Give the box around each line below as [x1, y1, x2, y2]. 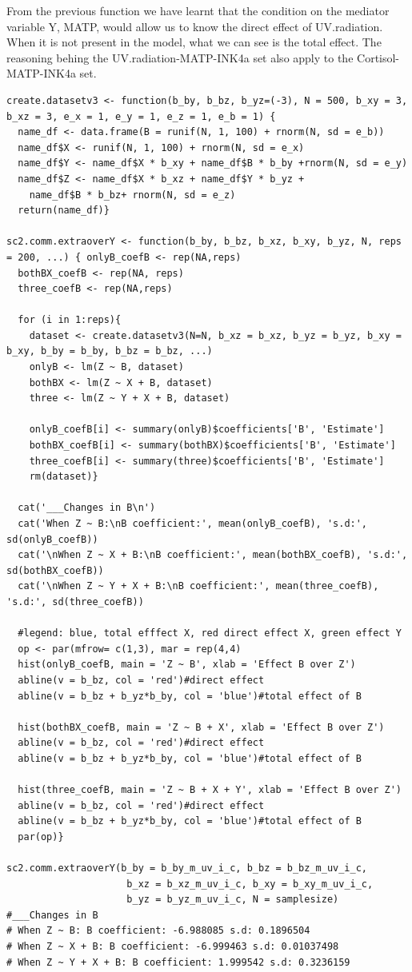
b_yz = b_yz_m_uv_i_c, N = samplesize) [126, 894, 339, 906]
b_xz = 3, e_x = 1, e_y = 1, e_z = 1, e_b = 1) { [6, 110, 276, 122]
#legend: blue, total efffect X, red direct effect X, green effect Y [18, 627, 402, 639]
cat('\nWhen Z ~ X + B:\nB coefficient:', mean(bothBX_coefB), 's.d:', [18, 549, 408, 561]
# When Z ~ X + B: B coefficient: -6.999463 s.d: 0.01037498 [6, 941, 339, 953]
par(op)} [18, 831, 64, 843]
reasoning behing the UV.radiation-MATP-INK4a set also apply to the [6, 49, 354, 66]
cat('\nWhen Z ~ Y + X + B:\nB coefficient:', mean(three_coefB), [18, 580, 379, 592]
